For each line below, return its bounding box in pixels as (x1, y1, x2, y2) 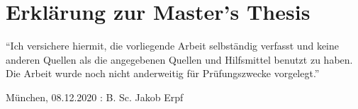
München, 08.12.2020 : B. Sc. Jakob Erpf (6, 89, 184, 104)
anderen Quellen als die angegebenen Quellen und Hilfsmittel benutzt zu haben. (6, 52, 353, 67)
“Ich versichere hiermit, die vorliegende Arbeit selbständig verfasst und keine (6, 38, 339, 53)
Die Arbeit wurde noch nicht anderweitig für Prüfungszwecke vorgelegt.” (6, 66, 320, 81)
